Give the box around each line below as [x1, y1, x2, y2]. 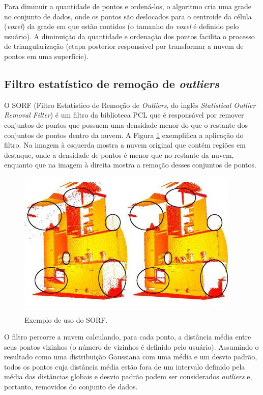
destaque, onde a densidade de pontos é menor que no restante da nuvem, [4, 149, 234, 160]
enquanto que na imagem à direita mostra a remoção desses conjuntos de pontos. [4, 159, 256, 170]
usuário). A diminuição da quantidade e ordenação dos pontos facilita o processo [4, 31, 255, 41]
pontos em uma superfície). [4, 50, 89, 61]
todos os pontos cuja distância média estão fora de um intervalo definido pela [4, 361, 245, 372]
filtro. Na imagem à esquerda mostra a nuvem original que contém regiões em [4, 139, 246, 150]
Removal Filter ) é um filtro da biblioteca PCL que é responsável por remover [4, 109, 244, 120]
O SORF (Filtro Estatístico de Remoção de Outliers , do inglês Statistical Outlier [4, 99, 256, 110]
